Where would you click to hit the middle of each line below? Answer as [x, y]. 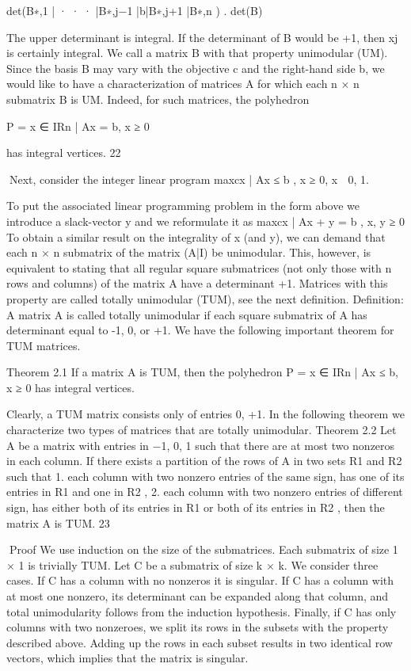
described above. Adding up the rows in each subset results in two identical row [200, 642]
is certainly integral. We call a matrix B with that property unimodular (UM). [197, 53]
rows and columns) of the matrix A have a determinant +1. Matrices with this [197, 283]
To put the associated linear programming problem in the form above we [183, 206]
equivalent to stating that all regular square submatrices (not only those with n [199, 267]
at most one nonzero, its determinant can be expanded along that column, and [198, 596]
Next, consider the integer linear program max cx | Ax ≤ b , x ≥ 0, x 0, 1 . [189, 179]
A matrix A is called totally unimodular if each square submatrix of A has [187, 314]
